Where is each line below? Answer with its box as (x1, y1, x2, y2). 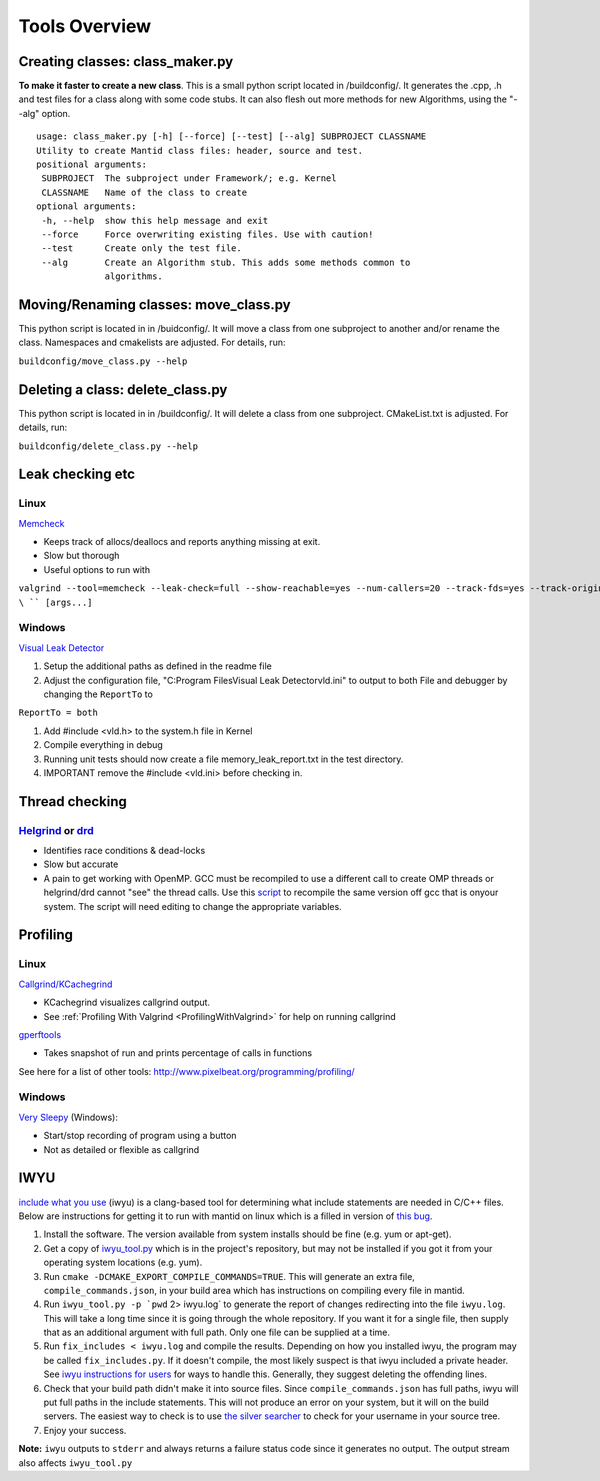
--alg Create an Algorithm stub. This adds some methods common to (41, 256, 411, 268)
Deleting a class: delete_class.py (18, 381, 228, 398)
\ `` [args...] (18, 596, 94, 608)
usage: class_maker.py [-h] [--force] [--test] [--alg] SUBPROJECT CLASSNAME (36, 131, 427, 142)
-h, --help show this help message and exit (41, 215, 269, 226)
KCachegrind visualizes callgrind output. (43, 996, 210, 1009)
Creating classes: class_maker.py (18, 53, 234, 70)
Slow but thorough (43, 550, 120, 562)
